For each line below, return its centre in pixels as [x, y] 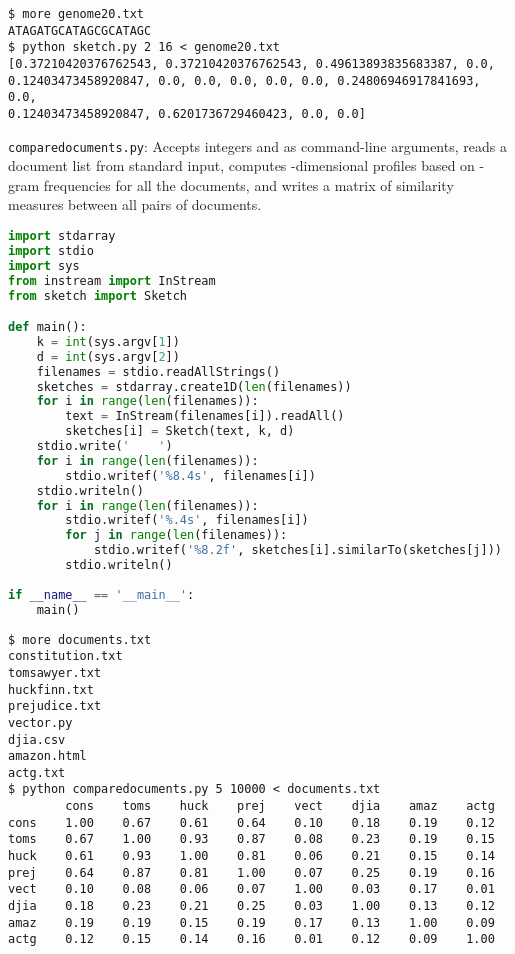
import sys [44, 265]
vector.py [40, 722]
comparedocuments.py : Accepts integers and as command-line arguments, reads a [257, 145]
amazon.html [47, 756]
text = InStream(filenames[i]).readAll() [205, 416]
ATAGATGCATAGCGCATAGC [80, 30]
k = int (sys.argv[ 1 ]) [108, 341]
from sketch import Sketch [97, 295]
